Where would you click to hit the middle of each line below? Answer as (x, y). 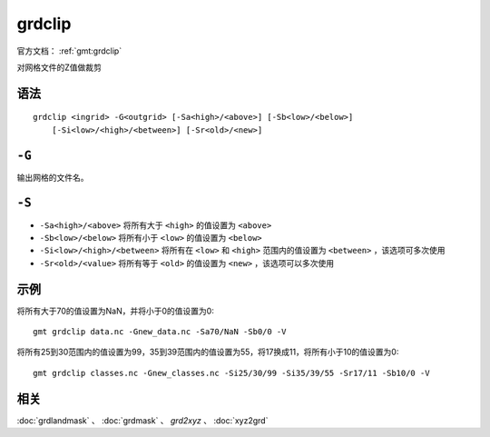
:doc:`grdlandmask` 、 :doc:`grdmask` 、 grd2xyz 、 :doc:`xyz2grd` (142, 420)
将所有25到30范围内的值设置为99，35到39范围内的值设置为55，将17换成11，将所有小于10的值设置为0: (208, 352)
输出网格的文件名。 (53, 177)
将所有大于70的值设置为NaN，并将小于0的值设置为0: (116, 311)
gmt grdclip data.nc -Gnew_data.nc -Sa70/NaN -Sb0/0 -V (160, 332)
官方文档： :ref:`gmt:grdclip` (69, 51)
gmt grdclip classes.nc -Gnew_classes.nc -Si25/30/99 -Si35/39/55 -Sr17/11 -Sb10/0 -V (231, 373)
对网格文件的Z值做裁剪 (59, 67)
